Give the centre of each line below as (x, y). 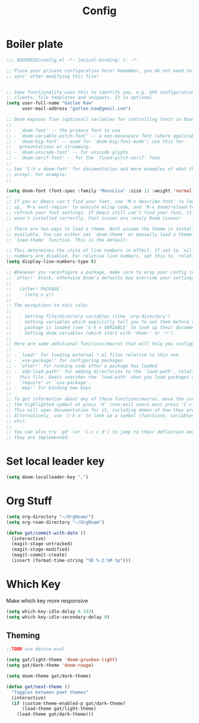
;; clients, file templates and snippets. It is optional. (81, 98)
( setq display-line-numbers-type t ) (51, 262)
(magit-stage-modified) (41, 549)
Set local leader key (55, 461)
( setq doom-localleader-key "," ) (47, 477)
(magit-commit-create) (39, 555)
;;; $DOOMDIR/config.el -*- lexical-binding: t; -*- (73, 60)
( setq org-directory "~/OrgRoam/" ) (50, 517)
